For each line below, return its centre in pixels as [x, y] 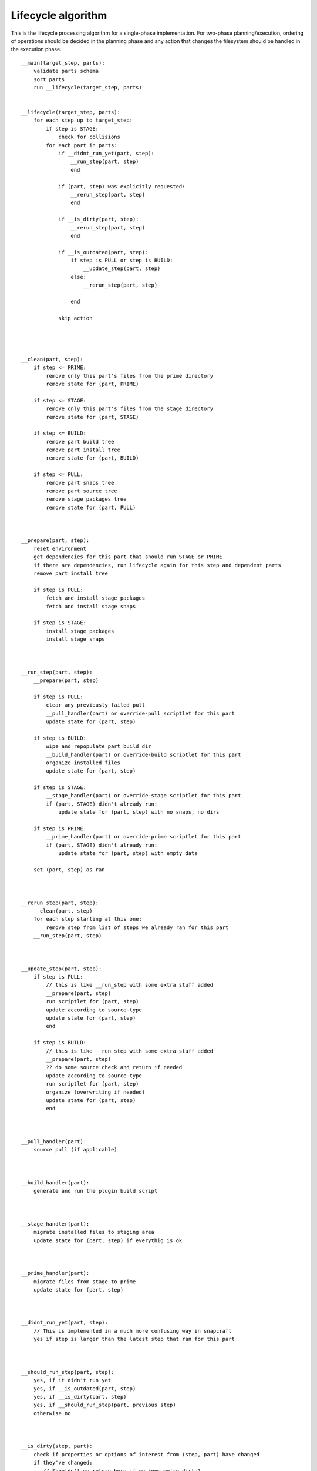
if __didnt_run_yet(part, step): [107, 154]
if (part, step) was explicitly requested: [122, 186]
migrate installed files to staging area [94, 1232]
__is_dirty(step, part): [57, 1446]
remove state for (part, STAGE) [92, 417]
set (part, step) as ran [69, 870]
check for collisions [89, 137]
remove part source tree [82, 491]
